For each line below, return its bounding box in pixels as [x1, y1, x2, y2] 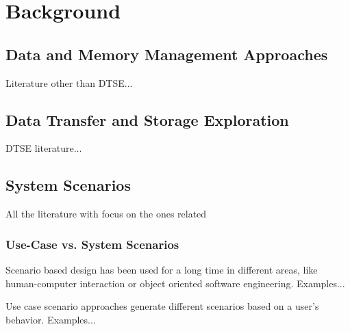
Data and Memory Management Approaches [5, 43, 328, 64]
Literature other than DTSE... [5, 75, 133, 90]
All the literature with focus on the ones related [5, 207, 207, 221]
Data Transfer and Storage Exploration [5, 109, 289, 130]
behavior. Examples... [5, 312, 96, 326]
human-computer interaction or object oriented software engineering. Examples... [5, 276, 345, 290]
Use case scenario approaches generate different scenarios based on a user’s [5, 299, 319, 313]
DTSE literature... [5, 141, 82, 155]
